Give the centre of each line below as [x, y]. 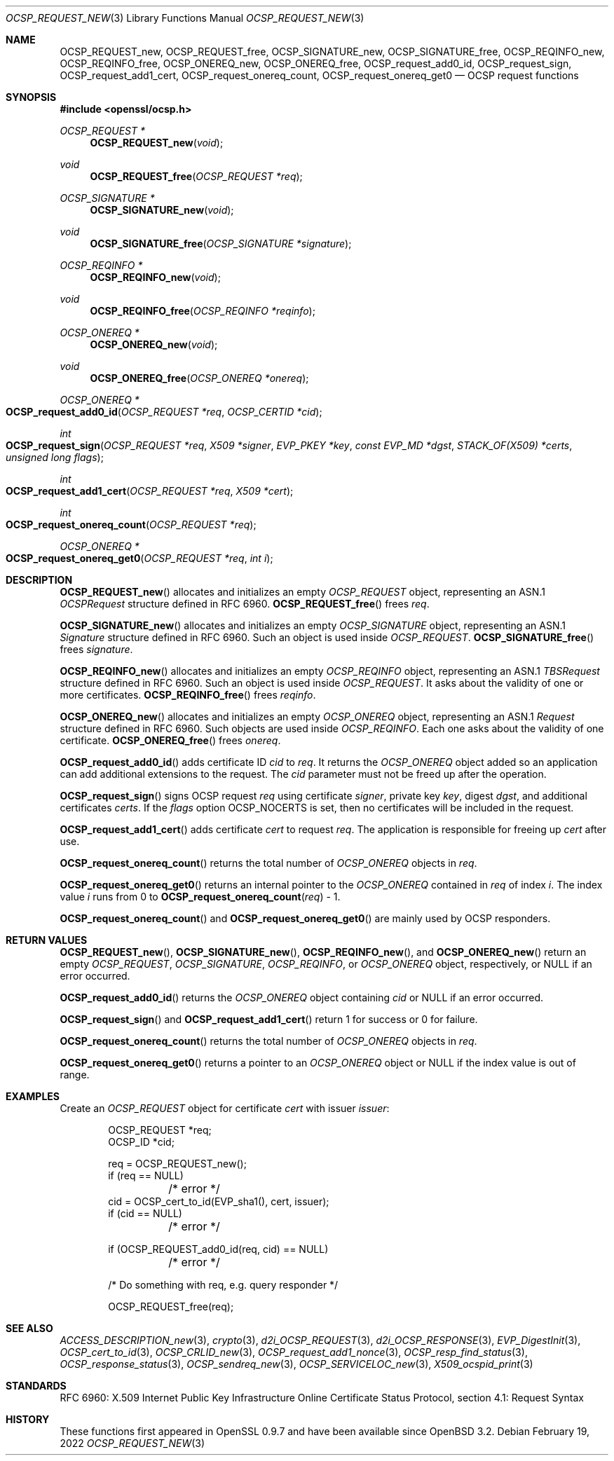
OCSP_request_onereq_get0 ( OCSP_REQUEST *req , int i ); [139, 558]
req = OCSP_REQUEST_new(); [177, 1164]
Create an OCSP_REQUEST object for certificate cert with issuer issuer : [225, 1108]
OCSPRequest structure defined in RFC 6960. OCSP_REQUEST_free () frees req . [245, 604]
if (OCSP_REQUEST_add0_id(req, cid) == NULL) [218, 1249]
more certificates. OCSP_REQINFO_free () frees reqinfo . [188, 695]
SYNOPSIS [31, 97]
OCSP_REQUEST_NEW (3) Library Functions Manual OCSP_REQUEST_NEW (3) [185, 18]
